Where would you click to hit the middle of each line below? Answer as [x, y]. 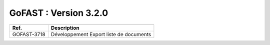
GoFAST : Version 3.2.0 [59, 13]
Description [65, 28]
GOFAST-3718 [29, 34]
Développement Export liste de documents [101, 34]
